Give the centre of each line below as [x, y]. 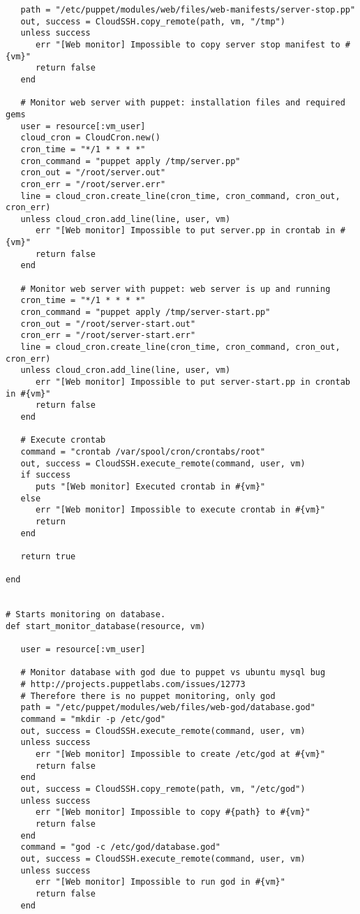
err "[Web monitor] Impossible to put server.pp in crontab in [185, 231]
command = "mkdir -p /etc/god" [93, 720]
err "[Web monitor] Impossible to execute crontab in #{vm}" [180, 510]
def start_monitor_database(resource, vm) [106, 626]
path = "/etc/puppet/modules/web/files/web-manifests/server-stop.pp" [188, 10]
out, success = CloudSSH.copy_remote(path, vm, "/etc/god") [163, 789]
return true [48, 556]
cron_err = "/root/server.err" [93, 184]
